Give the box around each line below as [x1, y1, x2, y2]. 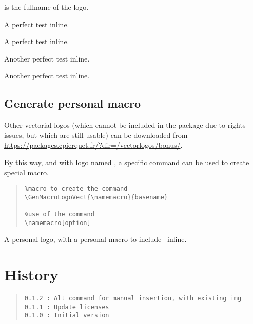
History [4, 264, 59, 285]
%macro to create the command [24, 185, 128, 193]
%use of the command [24, 211, 94, 218]
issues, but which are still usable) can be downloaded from [4, 129, 188, 140]
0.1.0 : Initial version [24, 312, 109, 319]
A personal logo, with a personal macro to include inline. [4, 234, 187, 245]
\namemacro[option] [24, 219, 91, 227]
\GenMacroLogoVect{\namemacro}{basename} [24, 193, 168, 201]
